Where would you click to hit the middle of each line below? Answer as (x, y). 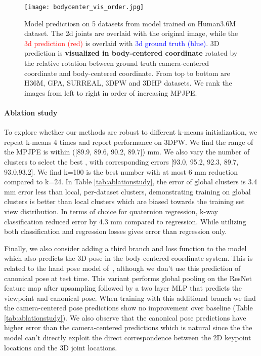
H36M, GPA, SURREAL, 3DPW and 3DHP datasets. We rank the (128, 83)
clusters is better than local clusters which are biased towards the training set (124, 201)
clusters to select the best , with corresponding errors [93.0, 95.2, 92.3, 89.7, (121, 161)
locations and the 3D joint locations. (61, 347)
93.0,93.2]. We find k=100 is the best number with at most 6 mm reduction (121, 171)
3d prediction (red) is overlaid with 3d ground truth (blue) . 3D (122, 43)
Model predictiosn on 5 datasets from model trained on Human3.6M (130, 23)
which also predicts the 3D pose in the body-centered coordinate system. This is (128, 258)
